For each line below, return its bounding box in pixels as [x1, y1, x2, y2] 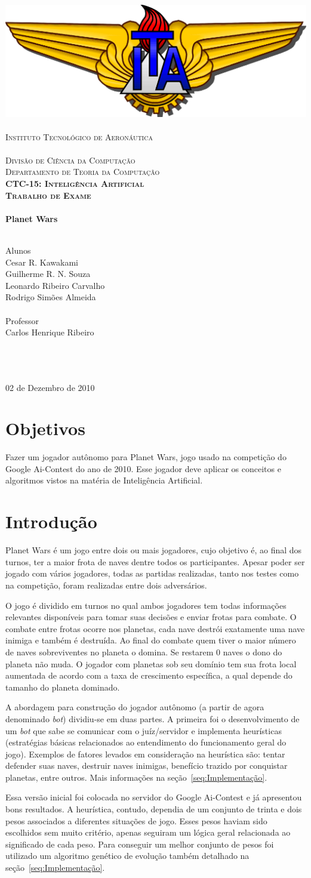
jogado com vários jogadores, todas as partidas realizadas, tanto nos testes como [5, 567, 299, 580]
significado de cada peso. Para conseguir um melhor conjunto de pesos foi [5, 837, 274, 850]
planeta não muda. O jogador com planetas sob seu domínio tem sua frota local [5, 657, 297, 670]
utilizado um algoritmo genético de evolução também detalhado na [5, 849, 250, 862]
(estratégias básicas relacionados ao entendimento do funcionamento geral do [5, 736, 287, 748]
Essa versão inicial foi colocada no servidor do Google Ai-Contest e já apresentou [5, 791, 302, 803]
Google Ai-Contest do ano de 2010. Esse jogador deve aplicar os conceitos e [5, 462, 281, 475]
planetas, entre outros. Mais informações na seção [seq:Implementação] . [5, 771, 267, 783]
